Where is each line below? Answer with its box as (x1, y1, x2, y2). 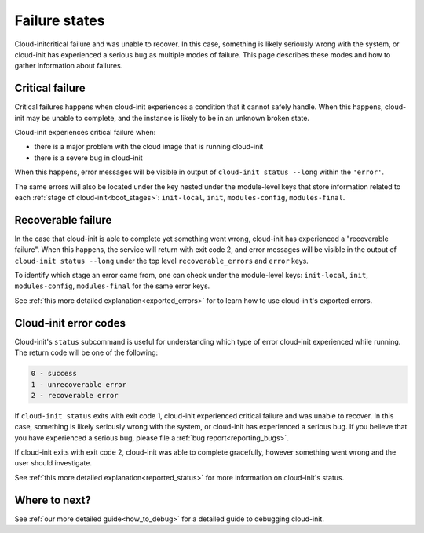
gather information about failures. (14, 61, 123, 71)
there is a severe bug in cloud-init (34, 153, 143, 162)
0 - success (31, 369, 78, 378)
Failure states (14, 12, 105, 29)
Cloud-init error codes (14, 316, 126, 330)
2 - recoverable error (31, 391, 119, 400)
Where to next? (14, 493, 92, 506)
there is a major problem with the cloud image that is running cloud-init (34, 142, 264, 152)
